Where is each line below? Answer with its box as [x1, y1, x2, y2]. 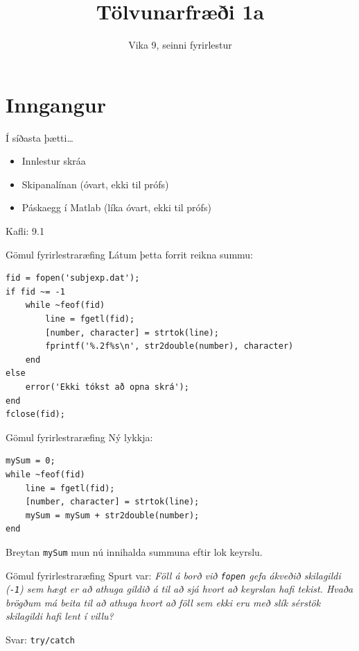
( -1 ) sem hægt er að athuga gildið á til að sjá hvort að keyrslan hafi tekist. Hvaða [6, 582, 353, 596]
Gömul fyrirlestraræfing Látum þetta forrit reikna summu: [6, 247, 253, 261]
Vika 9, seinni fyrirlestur [128, 38, 232, 52]
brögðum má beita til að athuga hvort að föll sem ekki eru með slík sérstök [6, 595, 321, 609]
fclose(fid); [6, 409, 65, 420]
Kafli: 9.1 [6, 224, 45, 238]
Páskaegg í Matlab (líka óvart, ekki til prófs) [21, 200, 211, 215]
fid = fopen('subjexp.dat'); [6, 273, 140, 283]
